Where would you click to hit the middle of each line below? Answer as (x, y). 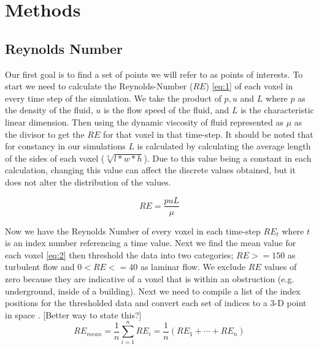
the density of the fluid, (49, 110)
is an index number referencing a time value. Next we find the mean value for (151, 243)
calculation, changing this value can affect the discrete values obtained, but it (150, 170)
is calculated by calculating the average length (224, 146)
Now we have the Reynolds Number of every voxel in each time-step (133, 231)
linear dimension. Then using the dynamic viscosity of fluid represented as (144, 122)
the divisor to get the (45, 134)
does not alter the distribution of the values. (88, 182)
